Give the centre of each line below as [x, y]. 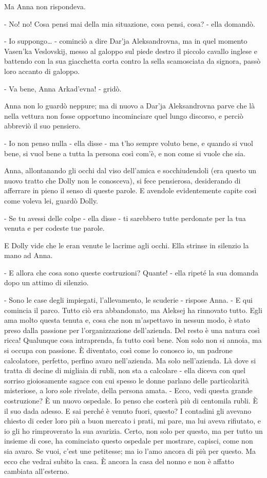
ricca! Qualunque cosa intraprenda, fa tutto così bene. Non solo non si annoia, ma [133, 340]
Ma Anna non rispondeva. [45, 6]
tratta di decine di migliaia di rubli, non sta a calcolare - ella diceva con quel [125, 370]
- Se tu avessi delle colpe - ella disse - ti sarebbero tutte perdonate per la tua [125, 218]
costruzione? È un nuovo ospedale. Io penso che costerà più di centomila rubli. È [131, 400]
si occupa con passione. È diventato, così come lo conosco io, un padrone [118, 350]
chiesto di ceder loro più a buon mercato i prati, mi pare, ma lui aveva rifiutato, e [133, 421]
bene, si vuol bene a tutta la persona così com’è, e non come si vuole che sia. [125, 153]
